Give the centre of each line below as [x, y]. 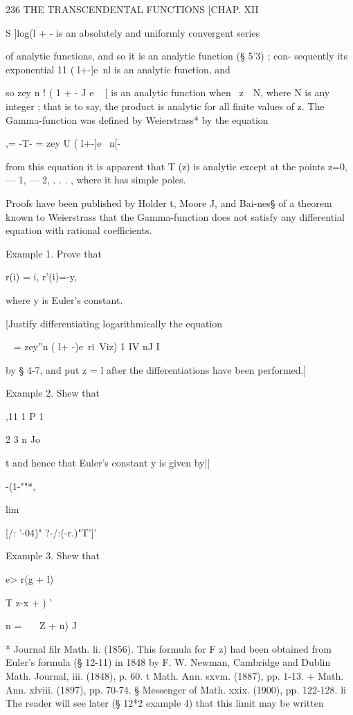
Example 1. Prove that [54, 253]
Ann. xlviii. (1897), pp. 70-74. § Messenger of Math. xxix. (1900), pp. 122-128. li [176, 689]
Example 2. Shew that [53, 393]
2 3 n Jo [23, 439]
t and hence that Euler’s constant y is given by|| [108, 463]
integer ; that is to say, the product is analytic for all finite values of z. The [165, 106]
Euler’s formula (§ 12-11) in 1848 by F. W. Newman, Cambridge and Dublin [168, 662]
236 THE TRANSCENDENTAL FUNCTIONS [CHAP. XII [132, 9]
